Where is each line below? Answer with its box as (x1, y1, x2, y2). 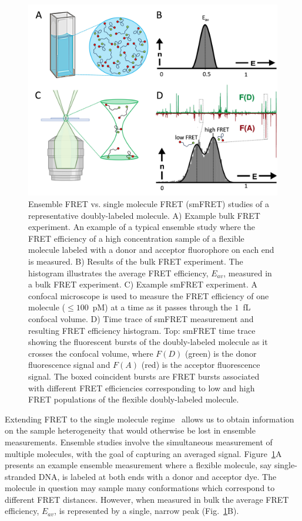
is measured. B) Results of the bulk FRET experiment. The (28, 255, 243, 268)
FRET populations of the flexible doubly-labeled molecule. (28, 393, 239, 405)
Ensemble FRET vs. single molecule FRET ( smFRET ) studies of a (28, 198, 269, 210)
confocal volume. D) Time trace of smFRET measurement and (28, 312, 254, 324)
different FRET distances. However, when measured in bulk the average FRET (5, 493, 289, 505)
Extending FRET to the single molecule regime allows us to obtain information (5, 412, 294, 425)
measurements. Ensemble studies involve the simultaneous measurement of (5, 435, 273, 448)
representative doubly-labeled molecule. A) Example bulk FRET (28, 209, 260, 221)
